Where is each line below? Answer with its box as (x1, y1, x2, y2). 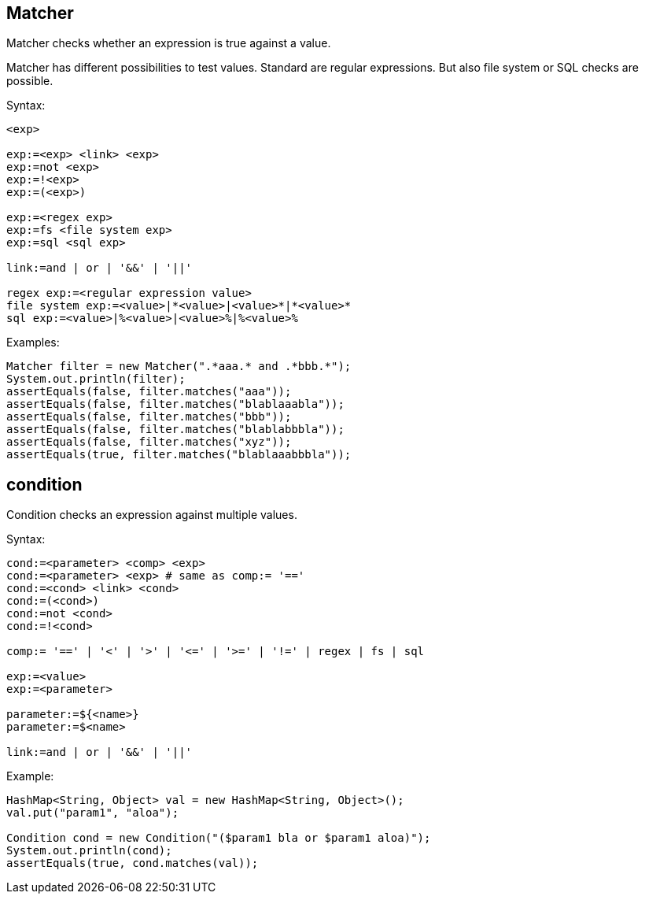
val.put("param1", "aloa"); (6, 806, 179, 820)
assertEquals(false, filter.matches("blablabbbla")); (6, 423, 345, 436)
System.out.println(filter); (6, 372, 186, 386)
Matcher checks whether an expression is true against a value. (6, 36, 331, 50)
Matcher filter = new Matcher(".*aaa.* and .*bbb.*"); (6, 360, 352, 373)
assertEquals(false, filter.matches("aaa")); (6, 385, 292, 398)
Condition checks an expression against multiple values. (6, 508, 297, 522)
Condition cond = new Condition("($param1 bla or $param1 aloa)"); (6, 831, 431, 845)
